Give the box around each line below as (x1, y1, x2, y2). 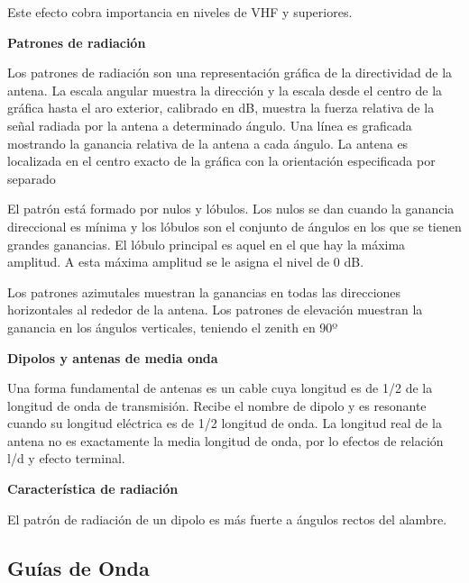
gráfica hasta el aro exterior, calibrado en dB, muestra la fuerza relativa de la (7, 98, 435, 117)
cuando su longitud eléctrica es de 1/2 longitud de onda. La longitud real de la (7, 414, 442, 433)
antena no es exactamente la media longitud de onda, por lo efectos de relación (7, 431, 444, 450)
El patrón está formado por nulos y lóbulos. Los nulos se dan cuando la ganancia (7, 199, 455, 218)
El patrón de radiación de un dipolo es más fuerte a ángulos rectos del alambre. (7, 509, 447, 528)
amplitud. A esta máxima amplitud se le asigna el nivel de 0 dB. (7, 252, 364, 271)
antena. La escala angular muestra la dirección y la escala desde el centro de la (7, 80, 443, 99)
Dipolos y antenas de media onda (7, 348, 218, 367)
